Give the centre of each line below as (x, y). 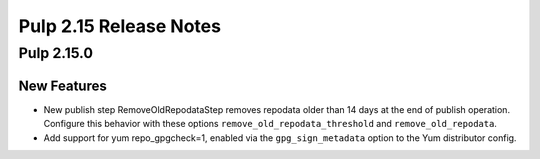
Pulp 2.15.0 (56, 53)
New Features (62, 85)
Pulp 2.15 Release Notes (120, 26)
